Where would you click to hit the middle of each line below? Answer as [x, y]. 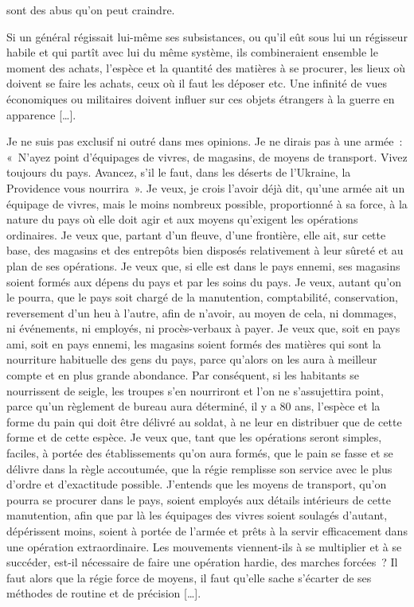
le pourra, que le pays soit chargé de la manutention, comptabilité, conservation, [202, 297]
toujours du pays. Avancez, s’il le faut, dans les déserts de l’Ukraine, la [179, 172]
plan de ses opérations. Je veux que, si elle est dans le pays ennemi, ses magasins [203, 265]
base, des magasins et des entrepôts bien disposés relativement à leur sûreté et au [205, 250]
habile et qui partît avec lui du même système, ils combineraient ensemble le [192, 52]
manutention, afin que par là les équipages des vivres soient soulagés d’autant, [197, 515]
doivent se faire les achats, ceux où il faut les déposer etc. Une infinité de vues [197, 83]
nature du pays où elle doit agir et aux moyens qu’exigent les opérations [182, 219]
